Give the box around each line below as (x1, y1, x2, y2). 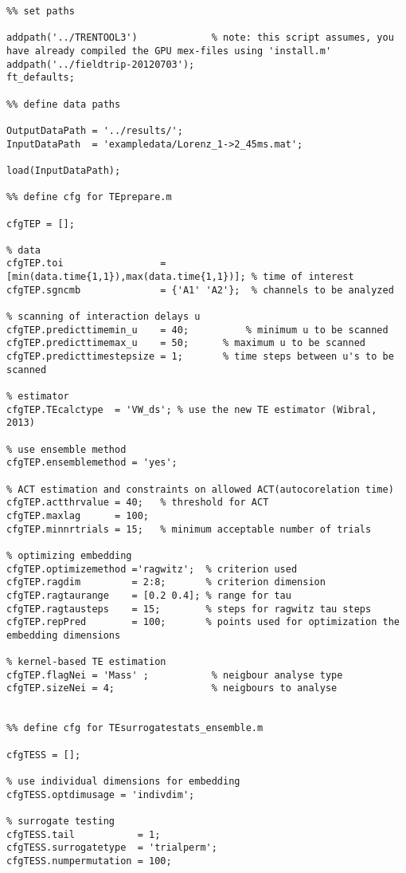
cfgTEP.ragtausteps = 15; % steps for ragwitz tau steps (6, 603, 372, 615)
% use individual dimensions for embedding (6, 776, 240, 788)
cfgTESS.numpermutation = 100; (6, 855, 172, 867)
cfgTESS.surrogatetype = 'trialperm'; (6, 842, 217, 854)
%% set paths (6, 6, 75, 17)
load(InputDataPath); (6, 164, 121, 176)
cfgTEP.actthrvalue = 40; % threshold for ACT (6, 497, 269, 509)
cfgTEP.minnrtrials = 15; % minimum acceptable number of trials (6, 523, 372, 535)
